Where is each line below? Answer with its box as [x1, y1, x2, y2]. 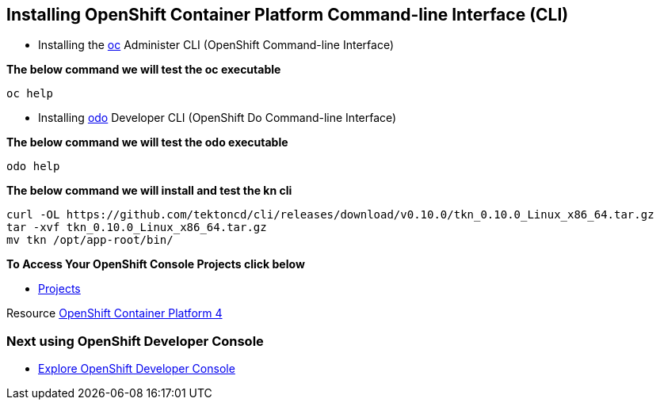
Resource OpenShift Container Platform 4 [6, 306, 223, 321]
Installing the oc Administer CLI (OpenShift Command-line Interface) [38, 38, 394, 52]
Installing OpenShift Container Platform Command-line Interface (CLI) [6, 5, 569, 25]
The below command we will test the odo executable [6, 135, 288, 150]
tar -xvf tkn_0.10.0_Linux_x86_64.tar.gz [6, 221, 267, 234]
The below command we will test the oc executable [6, 63, 281, 77]
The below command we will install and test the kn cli [6, 184, 292, 198]
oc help [6, 87, 54, 101]
